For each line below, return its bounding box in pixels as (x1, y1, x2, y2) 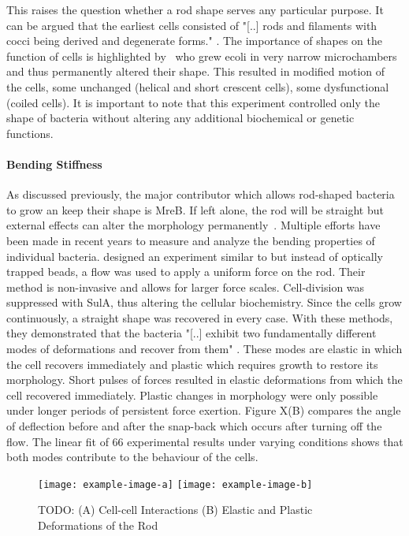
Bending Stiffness (6, 155, 102, 172)
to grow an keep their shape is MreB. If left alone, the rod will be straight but (6, 201, 384, 218)
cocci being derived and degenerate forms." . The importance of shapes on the (6, 32, 382, 49)
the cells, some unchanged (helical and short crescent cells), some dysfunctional (6, 78, 389, 95)
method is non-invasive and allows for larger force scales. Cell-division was (6, 278, 365, 295)
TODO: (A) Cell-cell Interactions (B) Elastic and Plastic (38, 501, 313, 518)
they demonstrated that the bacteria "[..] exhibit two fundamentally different (6, 325, 377, 341)
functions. (6, 125, 54, 141)
